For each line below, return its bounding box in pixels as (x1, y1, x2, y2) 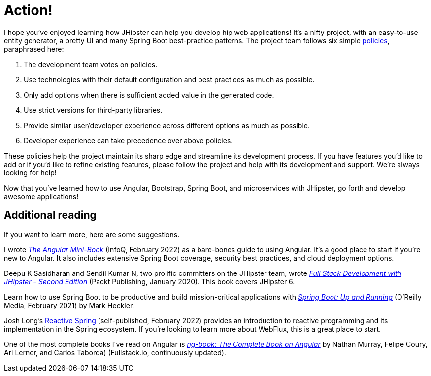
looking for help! (4, 168, 57, 177)
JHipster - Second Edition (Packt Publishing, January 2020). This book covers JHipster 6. (4, 277, 295, 286)
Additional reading (4, 209, 97, 222)
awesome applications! (4, 192, 79, 201)
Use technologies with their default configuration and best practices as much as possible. (24, 75, 315, 84)
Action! (4, 2, 53, 19)
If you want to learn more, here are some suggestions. (4, 230, 180, 239)
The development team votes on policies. (24, 60, 158, 68)
